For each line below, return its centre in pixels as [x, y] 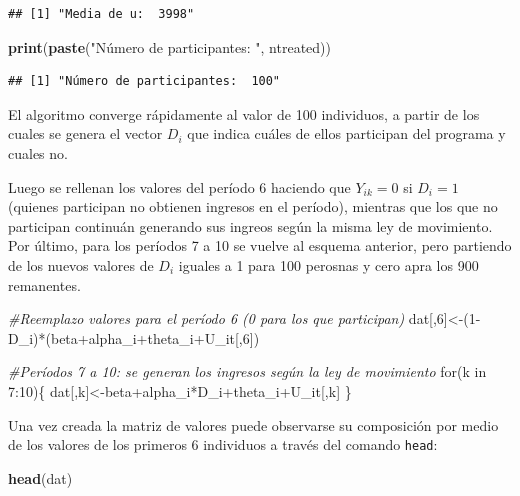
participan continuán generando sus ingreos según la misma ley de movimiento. [250, 225]
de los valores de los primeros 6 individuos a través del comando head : [223, 444]
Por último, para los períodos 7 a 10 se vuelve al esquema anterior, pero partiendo [260, 245]
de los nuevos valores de [81, 264]
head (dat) [40, 477]
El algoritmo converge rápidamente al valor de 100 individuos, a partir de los [244, 113]
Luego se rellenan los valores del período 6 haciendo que [179, 186]
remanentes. [44, 284]
